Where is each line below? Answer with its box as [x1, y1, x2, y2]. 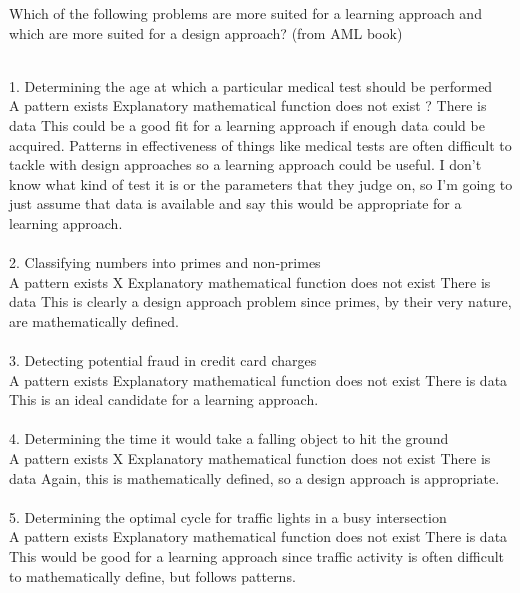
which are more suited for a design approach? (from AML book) [9, 22, 403, 43]
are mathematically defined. [9, 310, 179, 331]
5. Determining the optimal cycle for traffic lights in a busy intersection [9, 506, 447, 527]
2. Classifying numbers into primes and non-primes [9, 252, 321, 273]
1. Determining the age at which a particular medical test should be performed [9, 75, 493, 96]
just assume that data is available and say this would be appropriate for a [9, 193, 462, 214]
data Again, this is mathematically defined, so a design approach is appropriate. [9, 467, 500, 488]
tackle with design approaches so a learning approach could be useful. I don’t [9, 154, 482, 175]
